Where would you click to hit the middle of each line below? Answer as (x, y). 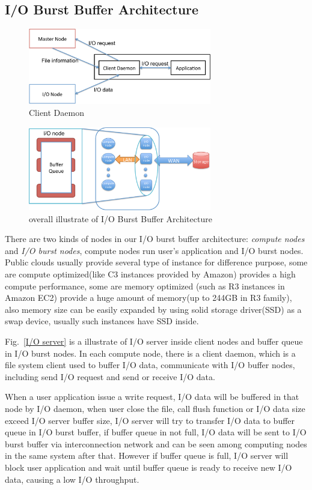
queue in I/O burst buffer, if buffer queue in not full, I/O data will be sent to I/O (156, 432)
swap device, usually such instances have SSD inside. (102, 321)
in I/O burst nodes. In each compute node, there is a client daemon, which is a (150, 353)
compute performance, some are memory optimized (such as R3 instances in (145, 286)
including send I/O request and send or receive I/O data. (110, 376)
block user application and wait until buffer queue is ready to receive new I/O (148, 467)
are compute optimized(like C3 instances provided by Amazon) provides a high (150, 274)
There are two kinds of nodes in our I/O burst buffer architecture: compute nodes (155, 239)
